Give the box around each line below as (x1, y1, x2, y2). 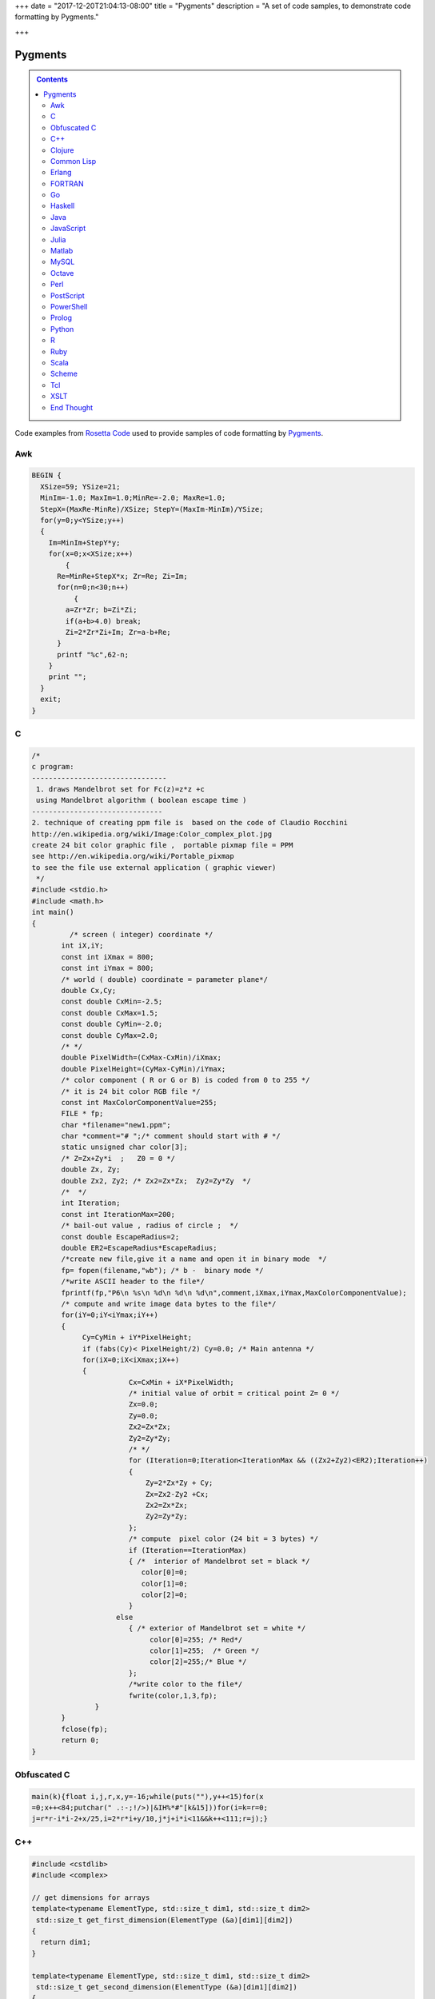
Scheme (50, 369, 78, 379)
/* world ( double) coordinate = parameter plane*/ (61, 975, 268, 984)
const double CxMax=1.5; (61, 1008, 159, 1017)
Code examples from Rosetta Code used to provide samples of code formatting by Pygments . (14, 428, 324, 437)
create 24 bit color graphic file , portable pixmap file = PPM (31, 840, 293, 849)
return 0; (61, 1736, 100, 1745)
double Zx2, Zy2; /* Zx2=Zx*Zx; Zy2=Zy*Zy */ (61, 1176, 251, 1185)
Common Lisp (50, 156, 97, 166)
